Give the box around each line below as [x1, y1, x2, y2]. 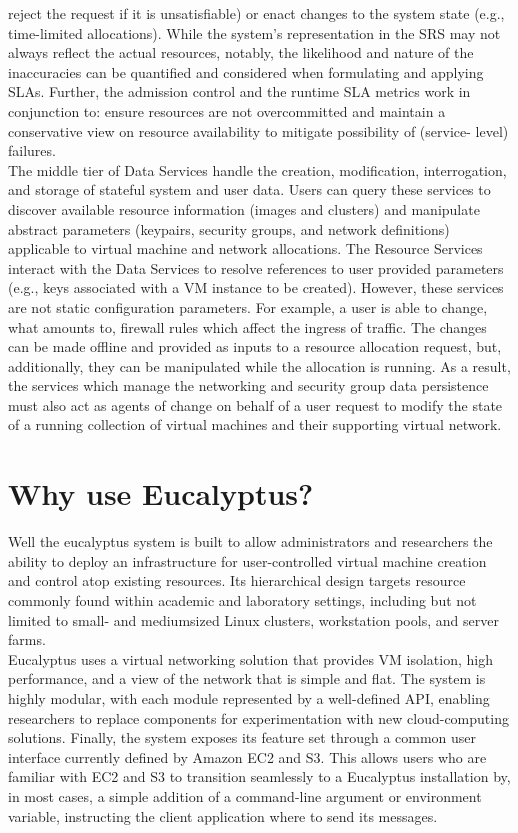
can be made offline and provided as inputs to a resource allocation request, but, [8, 336, 502, 357]
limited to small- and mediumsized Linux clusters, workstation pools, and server [8, 609, 499, 630]
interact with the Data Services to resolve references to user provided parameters [8, 257, 504, 278]
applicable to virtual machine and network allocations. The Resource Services [8, 238, 483, 259]
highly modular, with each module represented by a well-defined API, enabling [8, 687, 490, 708]
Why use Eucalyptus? [8, 473, 314, 514]
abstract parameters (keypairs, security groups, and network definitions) [8, 218, 450, 239]
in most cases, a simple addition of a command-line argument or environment [8, 785, 482, 806]
